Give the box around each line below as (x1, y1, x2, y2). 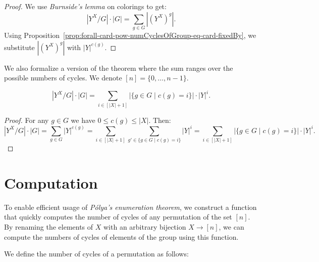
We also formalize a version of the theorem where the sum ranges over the (4, 62, 233, 73)
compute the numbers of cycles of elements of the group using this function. (4, 231, 239, 242)
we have (71, 114, 95, 125)
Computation (4, 172, 98, 193)
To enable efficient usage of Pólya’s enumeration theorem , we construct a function (4, 201, 257, 212)
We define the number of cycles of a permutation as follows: (4, 248, 189, 259)
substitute (4, 41, 35, 52)
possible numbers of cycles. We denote (4, 72, 122, 83)
